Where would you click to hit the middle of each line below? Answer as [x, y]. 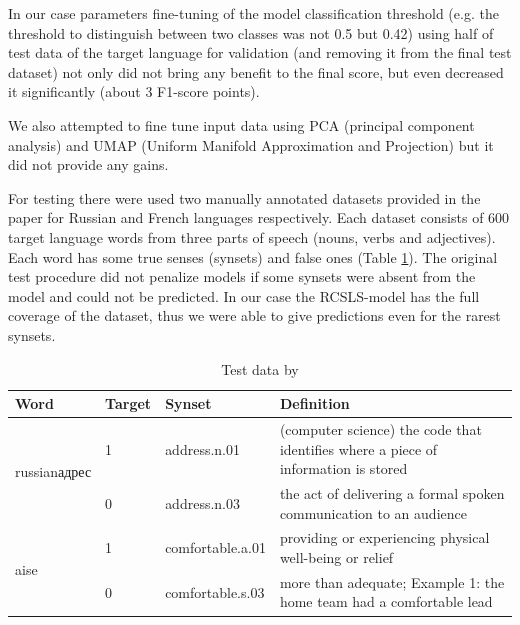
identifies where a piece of [358, 448]
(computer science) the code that [380, 428]
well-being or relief [336, 557]
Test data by [260, 368]
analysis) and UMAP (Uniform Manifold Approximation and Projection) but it [251, 144]
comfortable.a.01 [215, 547]
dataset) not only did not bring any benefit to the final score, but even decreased [256, 71]
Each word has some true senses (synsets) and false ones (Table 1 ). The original [253, 256]
